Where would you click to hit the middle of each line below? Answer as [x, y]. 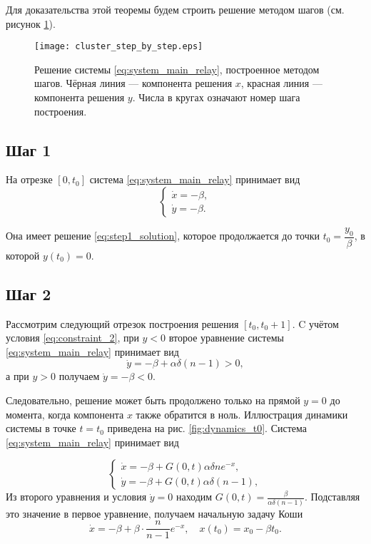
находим [194, 497]
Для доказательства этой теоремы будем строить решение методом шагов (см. [175, 9]
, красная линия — [281, 83]
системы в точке [41, 428]
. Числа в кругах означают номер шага [216, 97]
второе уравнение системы [226, 338]
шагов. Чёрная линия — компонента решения [133, 83]
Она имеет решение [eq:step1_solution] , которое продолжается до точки [163, 236]
